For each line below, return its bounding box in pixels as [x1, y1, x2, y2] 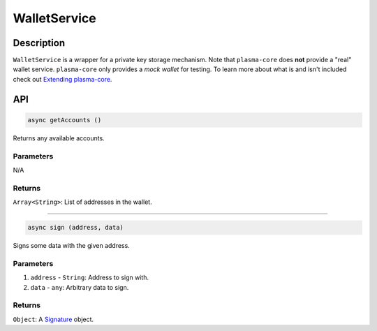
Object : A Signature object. [13, 315, 94, 323]
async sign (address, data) [27, 223, 124, 232]
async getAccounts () [27, 116, 102, 124]
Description [13, 37, 66, 49]
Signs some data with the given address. [13, 242, 131, 250]
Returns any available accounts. [13, 133, 105, 142]
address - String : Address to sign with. [30, 273, 149, 282]
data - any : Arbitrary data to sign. [30, 283, 129, 291]
